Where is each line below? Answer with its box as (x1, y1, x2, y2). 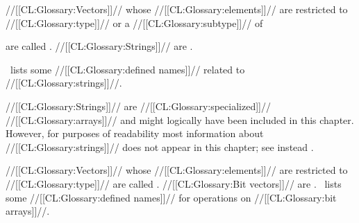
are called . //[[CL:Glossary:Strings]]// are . (6, 39, 193, 53)
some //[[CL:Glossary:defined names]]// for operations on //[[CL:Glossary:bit (6, 190, 337, 204)
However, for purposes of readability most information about (6, 126, 264, 141)
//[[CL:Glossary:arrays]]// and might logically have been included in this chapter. (6, 112, 354, 127)
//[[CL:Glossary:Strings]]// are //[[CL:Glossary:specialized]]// (6, 98, 271, 113)
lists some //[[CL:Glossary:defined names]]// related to (10, 62, 245, 76)
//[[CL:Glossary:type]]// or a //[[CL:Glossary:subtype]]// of (6, 15, 263, 30)
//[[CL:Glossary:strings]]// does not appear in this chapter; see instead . (6, 139, 314, 154)
